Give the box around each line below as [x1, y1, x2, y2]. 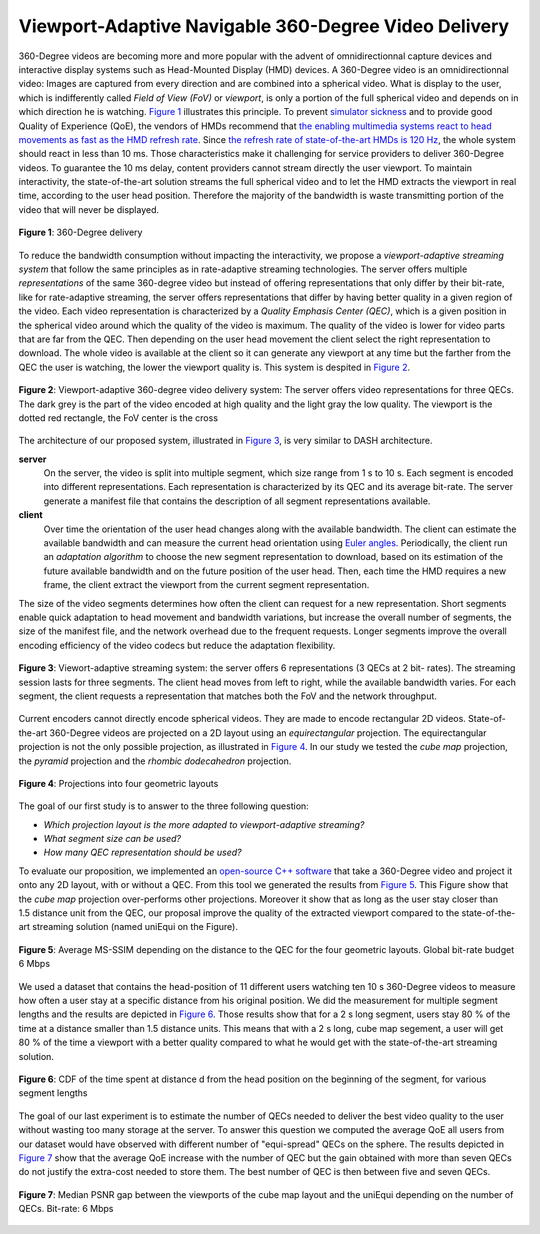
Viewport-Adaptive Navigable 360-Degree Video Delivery [18, 15, 510, 37]
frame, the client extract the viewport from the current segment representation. [43, 579, 370, 591]
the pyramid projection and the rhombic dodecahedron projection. [18, 755, 292, 767]
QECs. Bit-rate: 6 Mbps [18, 1203, 114, 1215]
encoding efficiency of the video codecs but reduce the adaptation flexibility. [18, 639, 336, 651]
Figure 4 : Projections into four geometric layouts [18, 777, 219, 789]
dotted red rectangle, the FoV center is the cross [18, 411, 219, 424]
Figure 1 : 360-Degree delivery [18, 226, 143, 239]
